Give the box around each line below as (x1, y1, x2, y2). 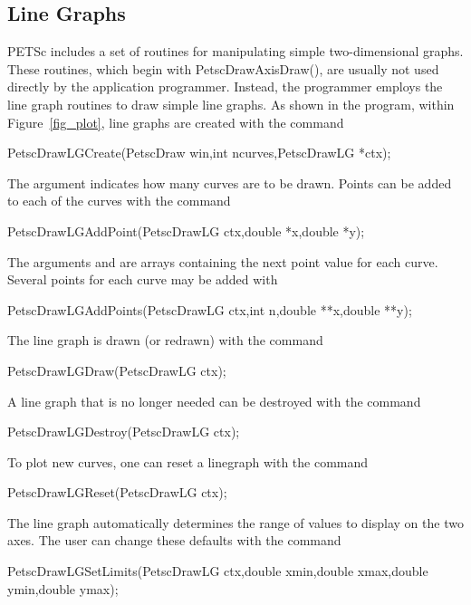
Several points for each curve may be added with (7, 270, 278, 289)
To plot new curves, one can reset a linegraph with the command (7, 452, 369, 471)
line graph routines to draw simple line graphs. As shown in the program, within (7, 94, 455, 113)
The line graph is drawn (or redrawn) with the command (7, 331, 323, 350)
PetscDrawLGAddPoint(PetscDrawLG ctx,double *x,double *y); (7, 221, 365, 240)
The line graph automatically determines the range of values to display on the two (7, 513, 464, 532)
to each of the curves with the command (7, 191, 231, 210)
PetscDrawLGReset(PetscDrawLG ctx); (7, 483, 227, 502)
